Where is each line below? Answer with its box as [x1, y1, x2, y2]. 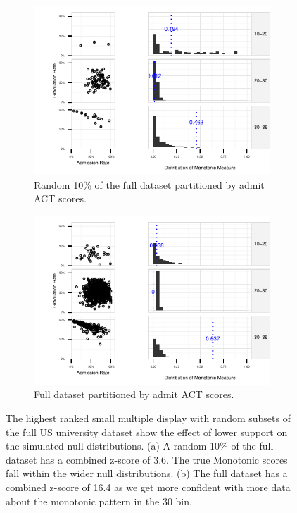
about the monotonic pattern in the [6, 493, 160, 508]
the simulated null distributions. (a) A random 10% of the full [6, 438, 274, 453]
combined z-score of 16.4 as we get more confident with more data [6, 479, 291, 494]
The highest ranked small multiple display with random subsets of [6, 410, 291, 425]
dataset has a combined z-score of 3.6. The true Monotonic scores [6, 452, 288, 466]
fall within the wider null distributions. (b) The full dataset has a [6, 466, 288, 481]
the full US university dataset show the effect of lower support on [6, 424, 288, 439]
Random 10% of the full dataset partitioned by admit [34, 177, 265, 192]
